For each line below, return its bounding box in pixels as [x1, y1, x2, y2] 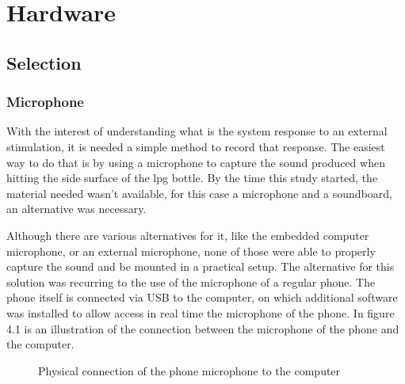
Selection [6, 50, 82, 74]
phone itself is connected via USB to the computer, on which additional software [6, 289, 398, 306]
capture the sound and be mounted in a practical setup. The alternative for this [6, 258, 395, 275]
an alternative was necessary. [6, 200, 147, 217]
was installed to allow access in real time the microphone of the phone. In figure [6, 304, 395, 321]
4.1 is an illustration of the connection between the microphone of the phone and [6, 320, 399, 336]
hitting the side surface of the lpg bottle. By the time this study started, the [6, 169, 378, 186]
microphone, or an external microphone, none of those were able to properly [6, 242, 376, 259]
